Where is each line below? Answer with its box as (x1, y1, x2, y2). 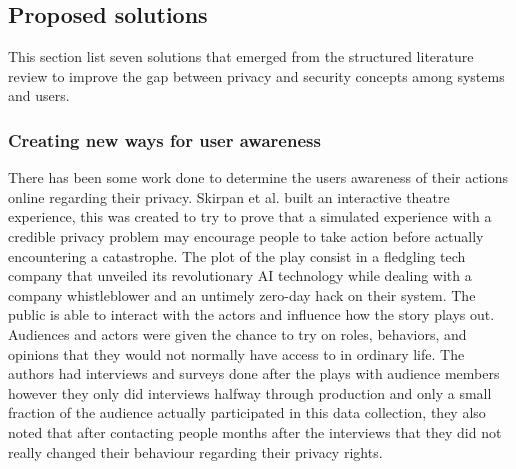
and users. (8, 85, 70, 106)
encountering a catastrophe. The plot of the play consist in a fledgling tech (8, 245, 466, 266)
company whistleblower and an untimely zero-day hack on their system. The (8, 284, 476, 305)
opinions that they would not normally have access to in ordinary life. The (8, 343, 465, 364)
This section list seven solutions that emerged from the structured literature (8, 46, 474, 67)
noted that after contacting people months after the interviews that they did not (8, 421, 502, 442)
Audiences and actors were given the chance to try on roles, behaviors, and (8, 323, 467, 344)
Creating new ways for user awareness (8, 127, 321, 152)
